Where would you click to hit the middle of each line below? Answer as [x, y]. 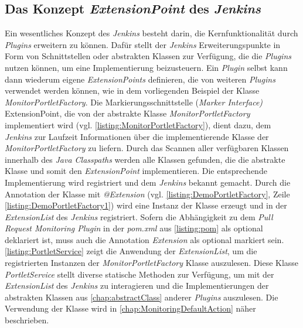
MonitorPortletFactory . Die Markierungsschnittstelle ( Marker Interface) [134, 102]
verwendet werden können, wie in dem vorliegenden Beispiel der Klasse [132, 90]
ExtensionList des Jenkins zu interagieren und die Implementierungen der [137, 286]
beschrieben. [27, 320]
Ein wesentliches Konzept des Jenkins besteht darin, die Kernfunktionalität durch [151, 33]
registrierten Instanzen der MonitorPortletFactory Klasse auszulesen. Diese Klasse [152, 263]
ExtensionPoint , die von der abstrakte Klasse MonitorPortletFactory [127, 113]
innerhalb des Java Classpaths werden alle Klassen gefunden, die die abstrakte [145, 159]
